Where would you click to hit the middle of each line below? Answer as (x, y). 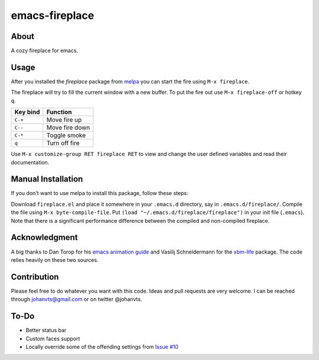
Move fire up (64, 120)
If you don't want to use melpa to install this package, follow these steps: (100, 193)
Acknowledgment (44, 237)
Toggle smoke (66, 135)
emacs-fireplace (53, 15)
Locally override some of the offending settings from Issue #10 (102, 346)
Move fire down (68, 128)
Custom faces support (53, 338)
